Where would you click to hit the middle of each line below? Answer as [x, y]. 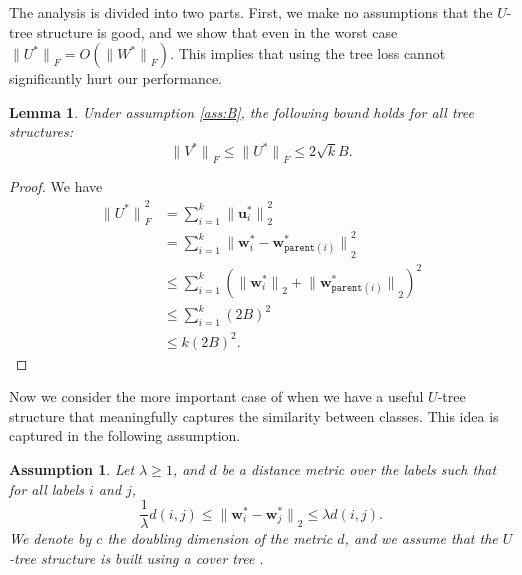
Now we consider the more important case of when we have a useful [216, 396]
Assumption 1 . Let [72, 469]
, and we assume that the [421, 538]
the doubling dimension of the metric [220, 538]
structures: [41, 131]
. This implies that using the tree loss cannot [308, 53]
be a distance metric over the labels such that [359, 469]
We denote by [50, 538]
